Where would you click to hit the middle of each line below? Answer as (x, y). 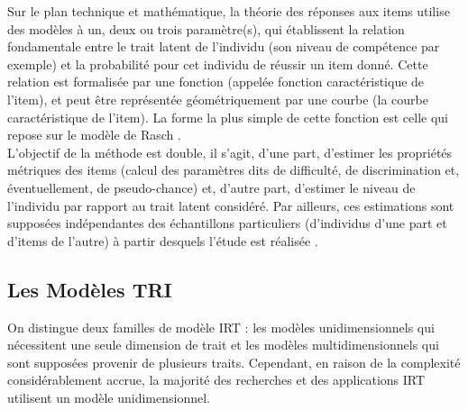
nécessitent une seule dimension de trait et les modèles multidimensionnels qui (223, 345)
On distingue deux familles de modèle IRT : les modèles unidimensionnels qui (221, 327)
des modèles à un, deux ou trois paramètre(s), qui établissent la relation (206, 28)
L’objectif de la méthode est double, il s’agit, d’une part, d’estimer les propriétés (230, 152)
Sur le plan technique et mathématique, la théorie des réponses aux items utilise (229, 11)
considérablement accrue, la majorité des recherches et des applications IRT (216, 380)
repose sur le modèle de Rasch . (94, 135)
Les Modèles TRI (90, 289)
